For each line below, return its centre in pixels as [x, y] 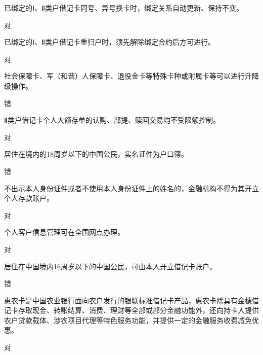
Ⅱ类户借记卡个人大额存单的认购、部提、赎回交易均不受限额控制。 [112, 120]
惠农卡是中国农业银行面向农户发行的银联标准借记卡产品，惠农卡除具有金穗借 [131, 300]
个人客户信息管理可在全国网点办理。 [64, 232]
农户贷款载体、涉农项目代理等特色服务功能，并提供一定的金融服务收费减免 [128, 320]
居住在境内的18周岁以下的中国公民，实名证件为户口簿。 [96, 154]
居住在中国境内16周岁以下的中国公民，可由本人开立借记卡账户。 [110, 266]
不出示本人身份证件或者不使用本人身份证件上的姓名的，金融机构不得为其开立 [131, 188]
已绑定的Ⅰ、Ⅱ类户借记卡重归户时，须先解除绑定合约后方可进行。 [110, 42]
